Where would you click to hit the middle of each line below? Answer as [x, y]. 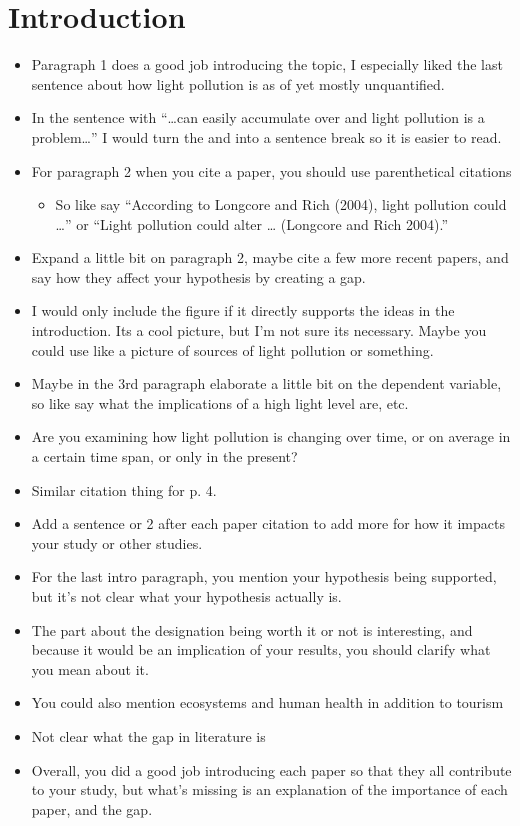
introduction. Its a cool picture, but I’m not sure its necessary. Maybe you [259, 330]
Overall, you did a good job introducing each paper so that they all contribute [271, 769]
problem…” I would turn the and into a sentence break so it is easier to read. [266, 136]
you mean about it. [90, 668]
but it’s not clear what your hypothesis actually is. [186, 596]
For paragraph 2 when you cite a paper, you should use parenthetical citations [271, 170]
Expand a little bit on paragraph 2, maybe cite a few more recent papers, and [270, 257]
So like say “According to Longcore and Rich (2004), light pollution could [281, 204]
